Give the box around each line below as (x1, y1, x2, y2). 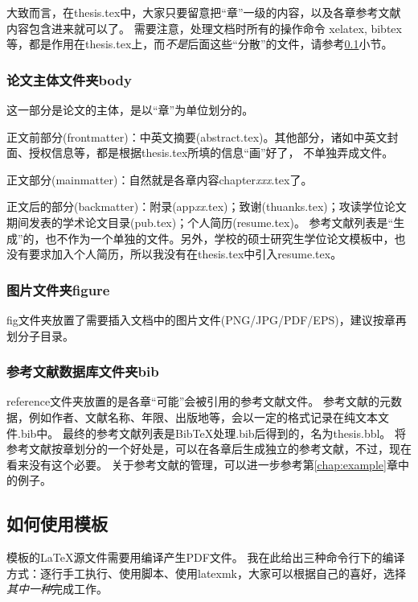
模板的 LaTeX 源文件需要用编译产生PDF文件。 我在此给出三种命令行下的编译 (6, 549, 405, 566)
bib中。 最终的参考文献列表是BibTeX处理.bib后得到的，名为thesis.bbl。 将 (20, 424, 406, 441)
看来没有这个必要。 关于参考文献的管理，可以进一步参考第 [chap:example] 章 (6, 456, 398, 472)
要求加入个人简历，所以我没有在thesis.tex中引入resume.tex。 (28, 245, 342, 262)
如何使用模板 (6, 511, 108, 536)
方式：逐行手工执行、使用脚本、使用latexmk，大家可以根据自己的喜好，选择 (6, 564, 406, 581)
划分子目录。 (6, 327, 74, 344)
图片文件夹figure (6, 279, 110, 299)
